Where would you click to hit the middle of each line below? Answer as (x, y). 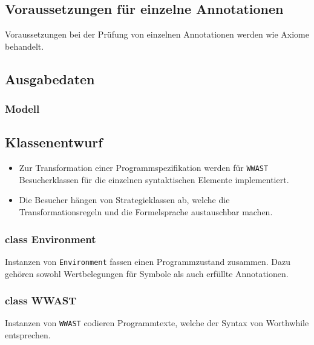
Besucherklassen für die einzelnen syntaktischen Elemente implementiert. (154, 179)
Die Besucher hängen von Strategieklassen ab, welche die (124, 200)
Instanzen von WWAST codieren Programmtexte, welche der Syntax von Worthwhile (157, 323)
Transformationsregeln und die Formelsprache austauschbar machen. (146, 212)
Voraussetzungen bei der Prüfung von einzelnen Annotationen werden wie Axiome (157, 34)
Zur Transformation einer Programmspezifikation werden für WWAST (144, 168)
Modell (22, 109)
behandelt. (25, 46)
